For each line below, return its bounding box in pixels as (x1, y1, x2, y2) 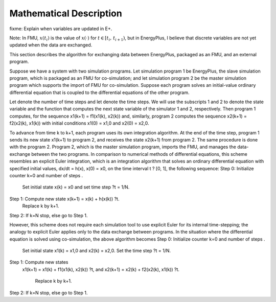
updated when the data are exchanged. (9, 42, 93, 48)
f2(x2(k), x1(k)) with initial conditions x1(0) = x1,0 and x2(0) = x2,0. (9, 120, 149, 126)
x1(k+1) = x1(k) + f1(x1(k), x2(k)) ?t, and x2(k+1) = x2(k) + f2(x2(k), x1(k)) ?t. (22, 266, 180, 272)
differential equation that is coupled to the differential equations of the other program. (9, 89, 190, 96)
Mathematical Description (9, 8, 122, 19)
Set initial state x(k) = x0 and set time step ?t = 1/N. (22, 184, 130, 190)
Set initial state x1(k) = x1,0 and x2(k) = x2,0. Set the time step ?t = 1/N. (22, 248, 171, 254)
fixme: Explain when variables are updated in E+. (9, 26, 112, 32)
